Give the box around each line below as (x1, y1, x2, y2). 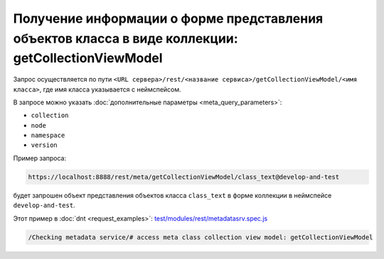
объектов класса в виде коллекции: (13, 31, 238, 46)
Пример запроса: (13, 153, 67, 162)
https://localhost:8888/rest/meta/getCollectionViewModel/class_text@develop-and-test (28, 172, 340, 181)
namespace (31, 131, 65, 140)
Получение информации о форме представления (13, 11, 324, 26)
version (31, 141, 58, 149)
